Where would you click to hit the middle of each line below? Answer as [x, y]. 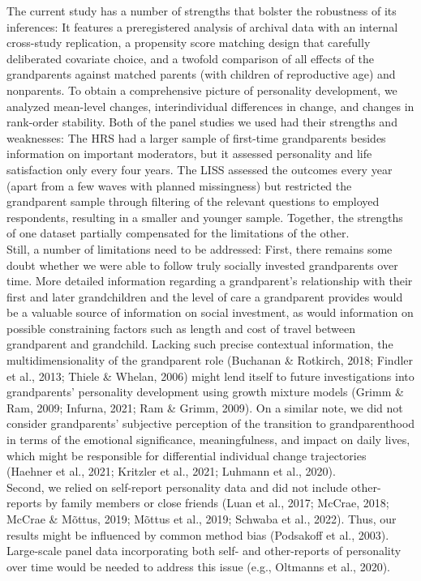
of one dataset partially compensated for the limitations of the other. [178, 233]
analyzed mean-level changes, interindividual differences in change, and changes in [210, 106]
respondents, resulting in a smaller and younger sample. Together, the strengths [205, 217]
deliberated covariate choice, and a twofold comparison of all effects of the [190, 58]
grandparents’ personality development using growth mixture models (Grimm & [205, 392]
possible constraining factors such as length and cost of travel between [181, 328]
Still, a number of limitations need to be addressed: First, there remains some [200, 248]
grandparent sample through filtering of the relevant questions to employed [193, 201]
